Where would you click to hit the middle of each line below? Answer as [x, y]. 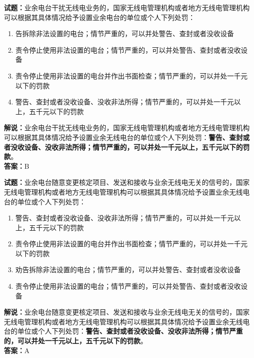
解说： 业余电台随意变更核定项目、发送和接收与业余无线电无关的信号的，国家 [127, 312]
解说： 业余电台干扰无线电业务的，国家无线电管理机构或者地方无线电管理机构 [127, 128]
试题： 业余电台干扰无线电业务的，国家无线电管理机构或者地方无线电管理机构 [127, 7]
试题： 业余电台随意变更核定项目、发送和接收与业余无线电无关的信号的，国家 [127, 182]
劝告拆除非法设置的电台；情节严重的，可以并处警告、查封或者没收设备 [128, 269]
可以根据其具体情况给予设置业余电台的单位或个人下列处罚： [99, 17]
